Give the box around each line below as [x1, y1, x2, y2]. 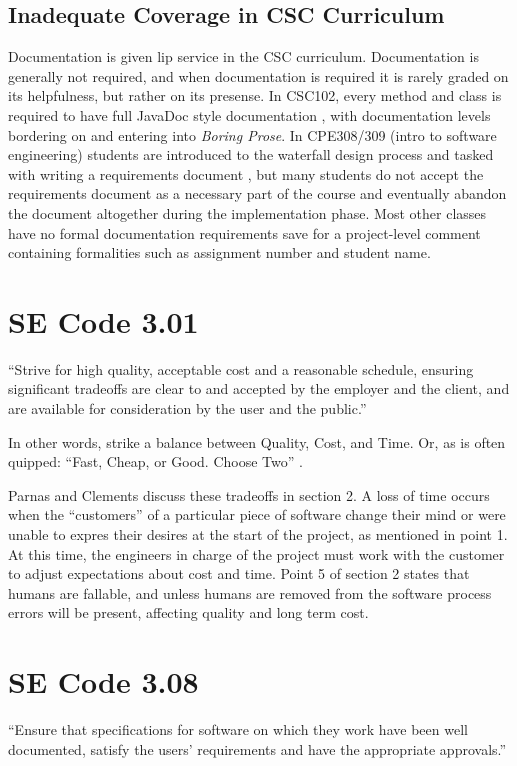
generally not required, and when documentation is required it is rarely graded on [8, 65, 509, 86]
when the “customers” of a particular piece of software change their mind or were [8, 504, 506, 525]
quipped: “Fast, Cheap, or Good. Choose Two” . [8, 451, 303, 472]
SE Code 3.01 [8, 300, 199, 341]
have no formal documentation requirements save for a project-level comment [8, 222, 481, 243]
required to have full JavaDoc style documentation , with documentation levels [8, 104, 491, 125]
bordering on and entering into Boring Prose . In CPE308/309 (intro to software [8, 124, 497, 145]
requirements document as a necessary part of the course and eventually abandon [8, 183, 507, 204]
